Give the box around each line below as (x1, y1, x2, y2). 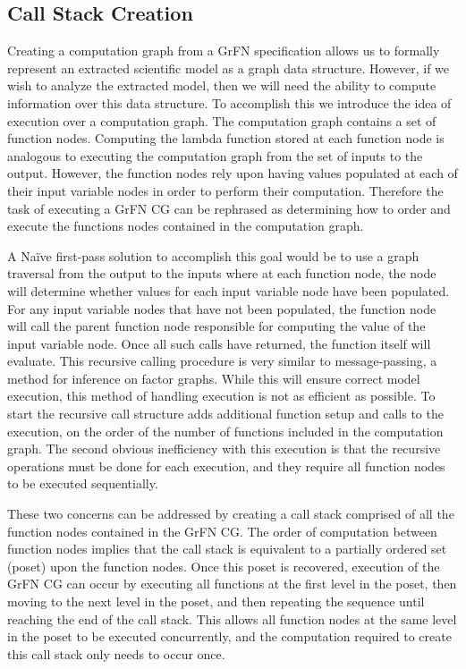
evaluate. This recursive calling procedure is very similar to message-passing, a (7, 351, 437, 370)
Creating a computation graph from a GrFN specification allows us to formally (7, 41, 440, 60)
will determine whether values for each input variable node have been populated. (7, 281, 450, 300)
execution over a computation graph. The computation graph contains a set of (7, 111, 436, 130)
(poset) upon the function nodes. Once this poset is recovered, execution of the (7, 556, 440, 575)
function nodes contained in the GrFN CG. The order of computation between (7, 521, 437, 540)
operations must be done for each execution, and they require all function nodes (7, 456, 445, 475)
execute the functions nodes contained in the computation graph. (7, 216, 364, 235)
